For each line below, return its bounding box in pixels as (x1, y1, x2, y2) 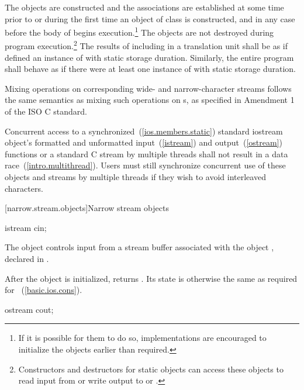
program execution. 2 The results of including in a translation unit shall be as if (5, 38, 288, 52)
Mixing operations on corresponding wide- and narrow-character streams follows (5, 82, 292, 94)
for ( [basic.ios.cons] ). (5, 284, 82, 296)
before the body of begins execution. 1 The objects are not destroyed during (5, 25, 274, 38)
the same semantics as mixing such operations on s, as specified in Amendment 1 (5, 94, 295, 106)
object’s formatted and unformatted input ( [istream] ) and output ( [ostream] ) (5, 136, 282, 149)
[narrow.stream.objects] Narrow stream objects (5, 202, 169, 214)
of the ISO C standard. (5, 105, 87, 118)
